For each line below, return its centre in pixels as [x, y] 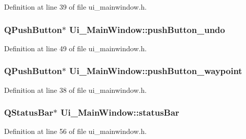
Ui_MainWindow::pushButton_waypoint [156, 71]
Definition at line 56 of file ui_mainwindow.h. [75, 131]
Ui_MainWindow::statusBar [120, 112]
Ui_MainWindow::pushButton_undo [147, 29]
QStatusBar [29, 112]
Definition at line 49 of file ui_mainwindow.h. [75, 48]
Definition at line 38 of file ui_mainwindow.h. [75, 90]
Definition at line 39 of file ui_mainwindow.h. [75, 7]
